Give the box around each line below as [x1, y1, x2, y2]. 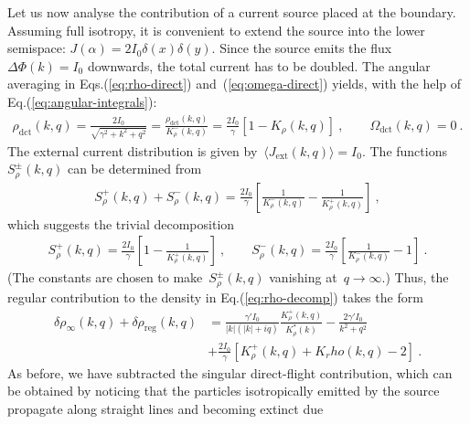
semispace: [7, 38, 66, 58]
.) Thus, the [381, 268, 449, 287]
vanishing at [269, 268, 337, 287]
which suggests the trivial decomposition [7, 214, 235, 233]
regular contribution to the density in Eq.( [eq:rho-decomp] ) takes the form [7, 287, 423, 306]
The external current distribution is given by [7, 141, 258, 160]
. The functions [361, 141, 447, 160]
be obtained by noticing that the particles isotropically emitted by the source [7, 381, 440, 400]
